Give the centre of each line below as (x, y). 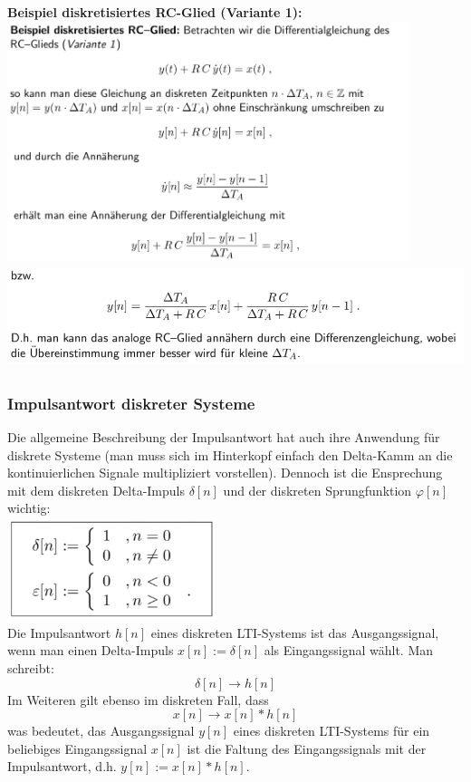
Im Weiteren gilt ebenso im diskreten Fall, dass (138, 699)
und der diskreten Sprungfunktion (317, 490)
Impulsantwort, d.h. (62, 766)
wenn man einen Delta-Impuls (91, 650)
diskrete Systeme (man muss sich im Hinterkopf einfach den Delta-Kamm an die (230, 454)
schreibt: (31, 668)
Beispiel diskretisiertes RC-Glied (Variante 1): (155, 12)
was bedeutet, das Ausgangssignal (101, 731)
